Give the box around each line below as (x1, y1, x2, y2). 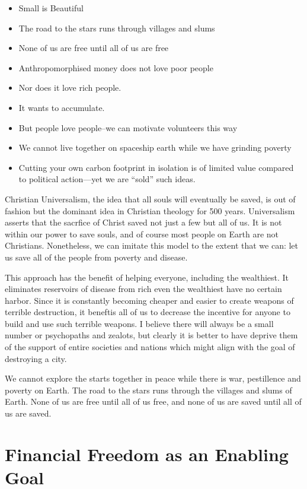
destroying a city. (5, 352, 67, 364)
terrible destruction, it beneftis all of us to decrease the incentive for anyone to (5, 306, 290, 318)
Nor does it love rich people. (18, 81, 121, 94)
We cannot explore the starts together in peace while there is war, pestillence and (5, 372, 301, 385)
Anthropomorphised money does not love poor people (18, 61, 213, 74)
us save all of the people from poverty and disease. (5, 250, 188, 263)
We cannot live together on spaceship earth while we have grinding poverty (18, 141, 292, 154)
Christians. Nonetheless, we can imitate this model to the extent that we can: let (5, 239, 299, 252)
